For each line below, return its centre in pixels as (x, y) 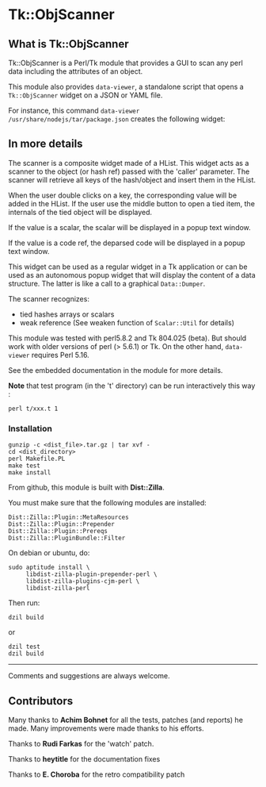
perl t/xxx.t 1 (33, 409)
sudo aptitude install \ (49, 568)
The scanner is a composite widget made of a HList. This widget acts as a (129, 163)
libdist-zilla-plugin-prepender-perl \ (91, 574)
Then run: (24, 603)
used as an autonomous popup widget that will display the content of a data (132, 274)
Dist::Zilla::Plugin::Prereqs (58, 532)
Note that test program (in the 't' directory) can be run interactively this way (132, 386)
